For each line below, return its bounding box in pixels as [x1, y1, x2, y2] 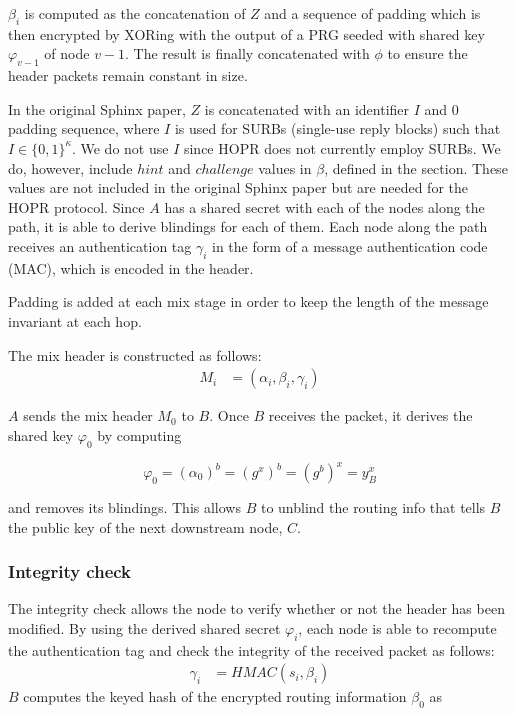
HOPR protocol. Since [8, 196, 145, 217]
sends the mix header [23, 405, 153, 426]
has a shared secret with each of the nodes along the [164, 196, 485, 217]
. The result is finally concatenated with [125, 43, 370, 64]
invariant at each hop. [8, 310, 142, 331]
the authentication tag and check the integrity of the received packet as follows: [8, 639, 495, 660]
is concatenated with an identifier [204, 98, 410, 119]
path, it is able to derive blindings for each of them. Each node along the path [8, 216, 488, 237]
